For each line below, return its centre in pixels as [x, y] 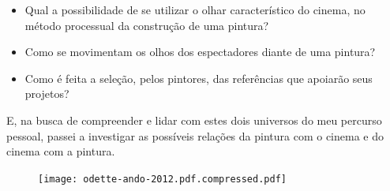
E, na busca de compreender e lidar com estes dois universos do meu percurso [194, 120]
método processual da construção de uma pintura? [147, 25]
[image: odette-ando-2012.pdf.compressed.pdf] [162, 179]
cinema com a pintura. [61, 151]
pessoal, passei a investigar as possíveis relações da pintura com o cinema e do [195, 135]
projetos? [47, 94]
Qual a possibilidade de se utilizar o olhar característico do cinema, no [195, 9]
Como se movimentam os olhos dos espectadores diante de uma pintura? [200, 52]
